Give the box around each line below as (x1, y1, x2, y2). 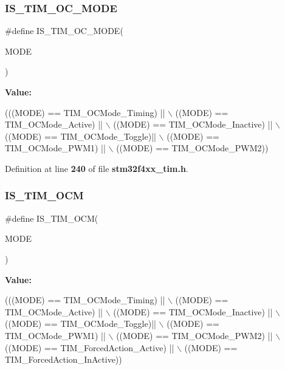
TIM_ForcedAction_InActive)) (5, 353, 122, 366)
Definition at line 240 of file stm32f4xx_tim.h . (5, 162, 188, 174)
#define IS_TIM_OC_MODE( (5, 24, 123, 37)
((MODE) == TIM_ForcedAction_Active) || (5, 341, 174, 354)
